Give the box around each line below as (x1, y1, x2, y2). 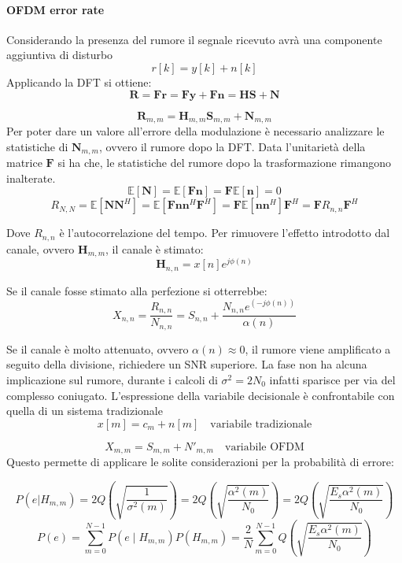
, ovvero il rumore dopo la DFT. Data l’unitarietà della (98, 138, 366, 154)
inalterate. (6, 169, 56, 186)
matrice (6, 154, 42, 171)
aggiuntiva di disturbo (6, 46, 113, 63)
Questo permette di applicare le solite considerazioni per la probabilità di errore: (6, 454, 394, 470)
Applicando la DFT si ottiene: (6, 73, 152, 90)
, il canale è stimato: (105, 240, 204, 257)
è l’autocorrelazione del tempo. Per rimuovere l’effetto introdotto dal (59, 224, 390, 241)
